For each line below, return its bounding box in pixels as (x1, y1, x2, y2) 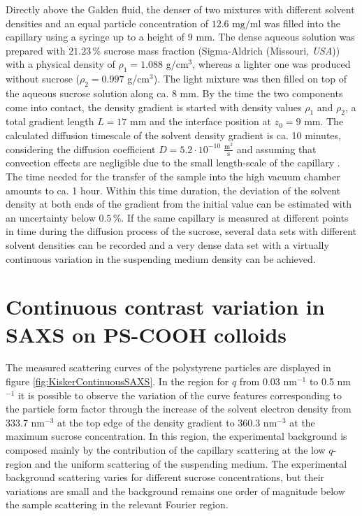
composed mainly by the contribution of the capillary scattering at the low (6, 443, 326, 457)
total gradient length (6, 114, 94, 129)
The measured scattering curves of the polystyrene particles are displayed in (6, 360, 331, 375)
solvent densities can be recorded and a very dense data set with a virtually (6, 237, 329, 252)
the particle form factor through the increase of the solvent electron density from (6, 401, 352, 416)
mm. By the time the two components (180, 85, 343, 100)
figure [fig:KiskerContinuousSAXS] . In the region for (6, 374, 229, 389)
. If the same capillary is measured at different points (121, 210, 349, 224)
